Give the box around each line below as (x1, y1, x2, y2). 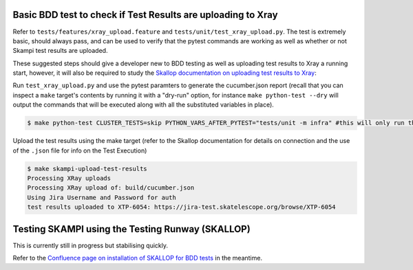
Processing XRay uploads (27, 174, 112, 182)
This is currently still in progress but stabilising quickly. (12, 241, 169, 249)
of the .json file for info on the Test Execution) (12, 146, 147, 155)
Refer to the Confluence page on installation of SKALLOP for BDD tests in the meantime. (12, 254, 263, 262)
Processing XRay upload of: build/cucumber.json (27, 184, 195, 192)
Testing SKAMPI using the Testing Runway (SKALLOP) (12, 223, 251, 235)
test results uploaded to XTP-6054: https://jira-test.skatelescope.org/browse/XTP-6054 (27, 203, 337, 211)
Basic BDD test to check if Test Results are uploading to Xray (12, 9, 278, 21)
